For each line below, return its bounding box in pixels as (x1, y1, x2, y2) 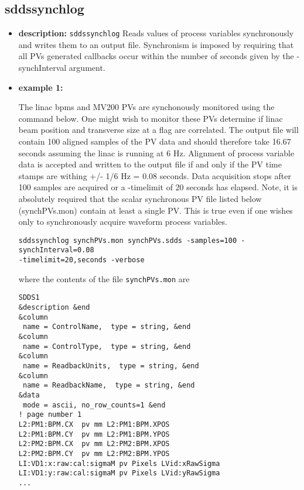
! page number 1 (18, 410, 82, 419)
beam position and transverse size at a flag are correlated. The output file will (18, 124, 299, 136)
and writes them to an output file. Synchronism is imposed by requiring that (18, 38, 294, 50)
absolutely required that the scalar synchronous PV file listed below (18, 192, 262, 204)
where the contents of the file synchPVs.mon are (18, 272, 190, 285)
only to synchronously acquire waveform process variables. (18, 215, 227, 228)
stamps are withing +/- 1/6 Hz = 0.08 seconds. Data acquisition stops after (18, 169, 291, 181)
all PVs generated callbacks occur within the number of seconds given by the (18, 50, 294, 62)
